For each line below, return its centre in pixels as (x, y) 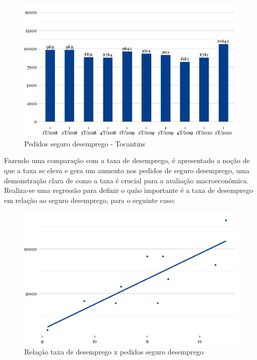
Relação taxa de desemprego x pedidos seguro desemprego (114, 352)
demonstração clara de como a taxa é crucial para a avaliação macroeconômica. (126, 180)
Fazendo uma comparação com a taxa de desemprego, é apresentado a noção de (127, 160)
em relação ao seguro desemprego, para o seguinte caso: (90, 200)
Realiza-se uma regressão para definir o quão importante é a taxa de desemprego (128, 190)
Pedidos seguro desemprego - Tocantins (85, 143)
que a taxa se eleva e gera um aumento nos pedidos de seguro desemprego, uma (127, 170)
